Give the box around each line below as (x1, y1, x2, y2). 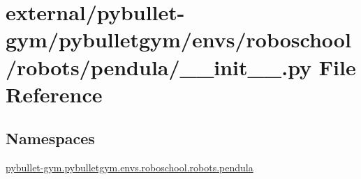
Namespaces (6, 127, 95, 149)
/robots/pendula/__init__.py (6, 52, 312, 81)
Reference (6, 79, 103, 108)
